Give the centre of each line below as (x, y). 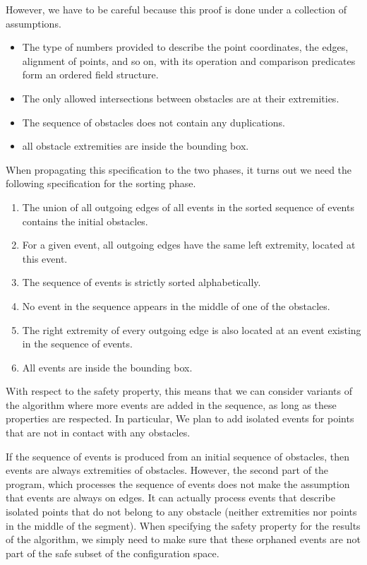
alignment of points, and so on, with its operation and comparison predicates (189, 60)
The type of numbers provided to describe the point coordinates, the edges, (185, 47)
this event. (45, 258)
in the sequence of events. (77, 344)
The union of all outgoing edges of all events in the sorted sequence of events (188, 207)
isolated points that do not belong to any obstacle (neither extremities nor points (181, 512)
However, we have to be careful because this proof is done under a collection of (176, 9)
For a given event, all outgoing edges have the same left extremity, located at (189, 245)
